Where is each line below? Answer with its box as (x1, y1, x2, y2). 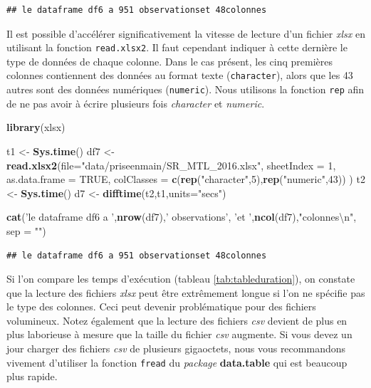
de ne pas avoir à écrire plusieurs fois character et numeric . (6, 95, 265, 110)
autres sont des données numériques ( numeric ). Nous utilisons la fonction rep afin (6, 82, 365, 97)
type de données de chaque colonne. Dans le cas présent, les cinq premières (6, 53, 333, 68)
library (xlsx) (6, 120, 66, 135)
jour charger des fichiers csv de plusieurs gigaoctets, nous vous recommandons (6, 341, 345, 356)
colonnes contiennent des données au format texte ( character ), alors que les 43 (6, 68, 353, 83)
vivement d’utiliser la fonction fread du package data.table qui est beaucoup (6, 355, 348, 369)
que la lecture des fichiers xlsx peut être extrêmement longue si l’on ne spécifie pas (6, 285, 365, 300)
